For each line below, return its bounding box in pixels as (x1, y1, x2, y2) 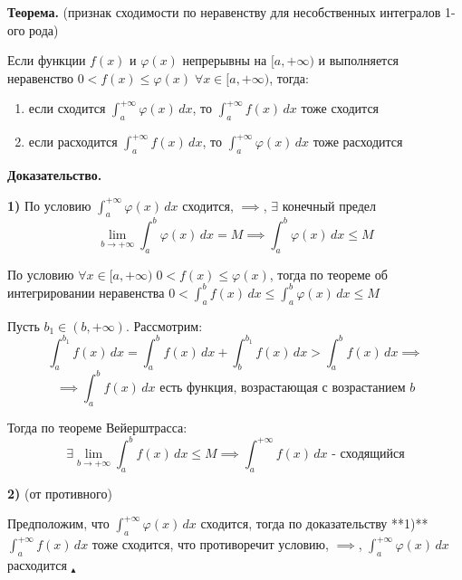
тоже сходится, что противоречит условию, (91, 535, 329, 554)
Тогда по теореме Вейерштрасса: (7, 417, 188, 436)
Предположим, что (7, 514, 110, 533)
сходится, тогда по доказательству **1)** (200, 514, 428, 533)
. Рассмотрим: (125, 316, 203, 335)
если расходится (28, 132, 118, 151)
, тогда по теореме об (269, 264, 388, 283)
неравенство (7, 68, 74, 87)
